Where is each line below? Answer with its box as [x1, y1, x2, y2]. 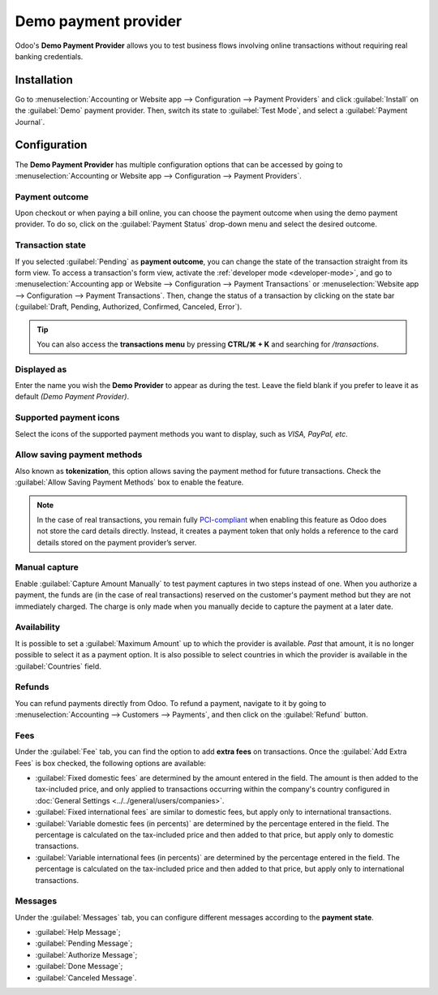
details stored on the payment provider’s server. [36, 537, 197, 547]
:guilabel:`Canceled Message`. [35, 972, 137, 982]
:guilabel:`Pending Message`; [35, 938, 133, 949]
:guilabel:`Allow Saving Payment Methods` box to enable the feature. [15, 477, 244, 487]
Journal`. [15, 117, 45, 127]
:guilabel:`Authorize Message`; [35, 950, 138, 959]
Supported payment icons [15, 412, 121, 424]
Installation [15, 73, 73, 87]
